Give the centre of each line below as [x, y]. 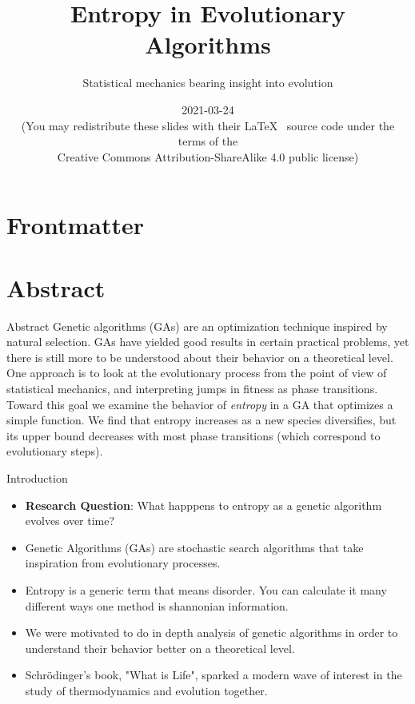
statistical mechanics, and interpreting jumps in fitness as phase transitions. [192, 388]
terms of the [208, 141]
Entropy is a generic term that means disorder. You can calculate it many [206, 589]
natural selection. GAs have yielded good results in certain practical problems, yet [208, 342]
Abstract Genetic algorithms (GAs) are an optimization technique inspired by [197, 326]
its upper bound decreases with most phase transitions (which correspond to [194, 435]
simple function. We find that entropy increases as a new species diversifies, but [202, 420]
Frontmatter [76, 225]
